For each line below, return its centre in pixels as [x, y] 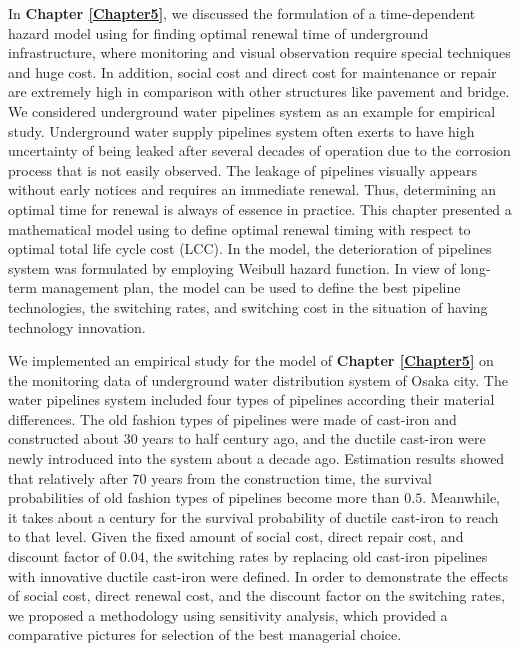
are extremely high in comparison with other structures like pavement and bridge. [259, 91]
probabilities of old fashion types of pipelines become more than [204, 497]
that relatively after [68, 477]
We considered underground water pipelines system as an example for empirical [252, 110]
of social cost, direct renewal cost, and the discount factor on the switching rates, [256, 595]
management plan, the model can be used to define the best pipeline [251, 287]
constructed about [63, 438]
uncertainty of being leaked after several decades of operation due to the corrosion [259, 150]
